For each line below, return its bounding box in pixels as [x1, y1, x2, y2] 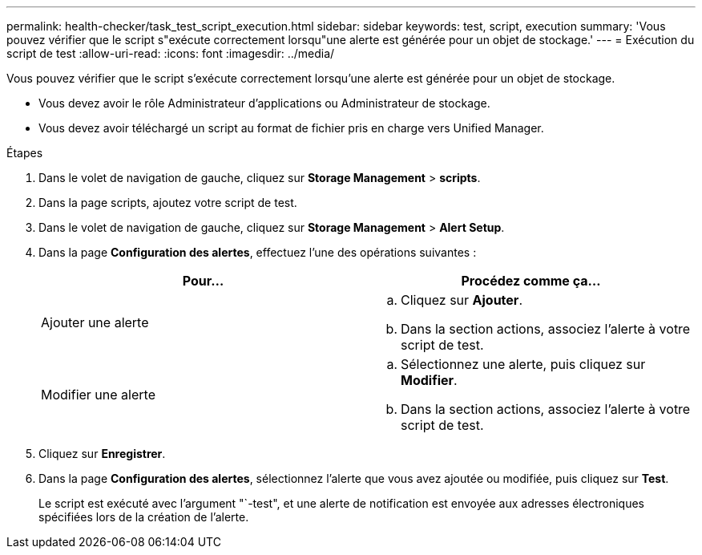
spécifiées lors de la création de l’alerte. [38, 510, 249, 524]
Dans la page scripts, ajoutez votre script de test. [38, 196, 297, 209]
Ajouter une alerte [41, 314, 149, 330]
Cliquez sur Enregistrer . [38, 447, 166, 460]
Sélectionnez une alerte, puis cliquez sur [401, 356, 646, 372]
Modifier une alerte [41, 387, 155, 403]
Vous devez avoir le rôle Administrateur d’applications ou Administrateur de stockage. [38, 96, 490, 110]
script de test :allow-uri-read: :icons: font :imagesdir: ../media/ [6, 47, 335, 60]
